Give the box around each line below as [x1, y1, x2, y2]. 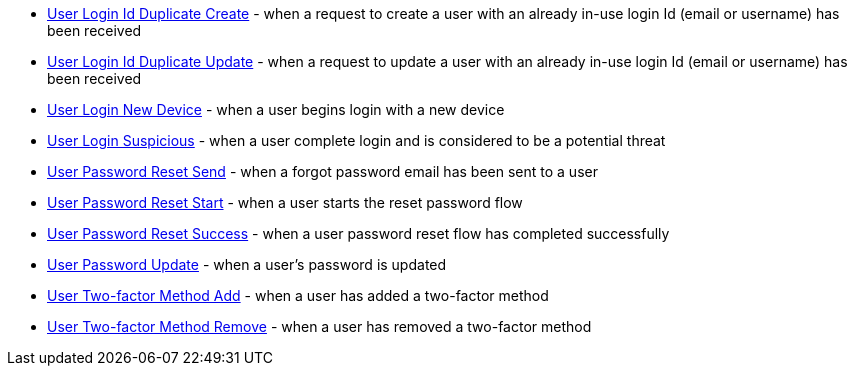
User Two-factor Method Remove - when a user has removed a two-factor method [47, 318, 592, 335]
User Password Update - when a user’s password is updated [47, 256, 447, 273]
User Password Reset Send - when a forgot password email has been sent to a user [47, 163, 598, 180]
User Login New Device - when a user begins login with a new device [47, 101, 505, 118]
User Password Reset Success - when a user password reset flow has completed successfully [47, 225, 670, 242]
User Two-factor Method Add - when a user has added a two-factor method [47, 287, 549, 304]
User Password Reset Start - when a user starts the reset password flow [47, 194, 523, 211]
